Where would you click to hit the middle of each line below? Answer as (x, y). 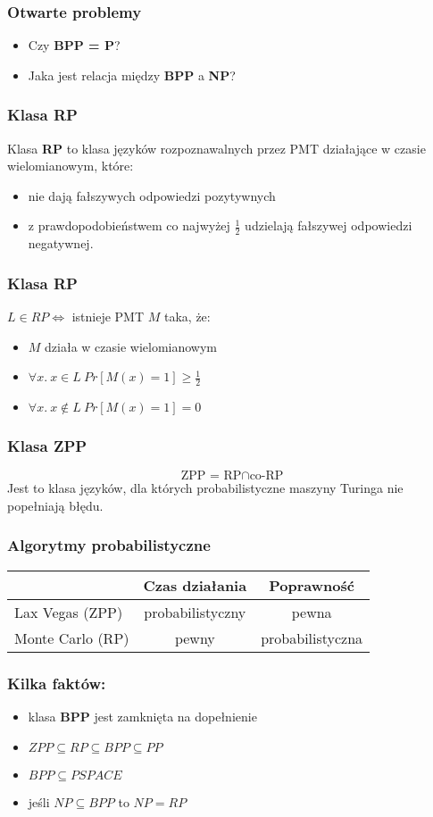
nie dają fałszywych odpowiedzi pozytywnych (152, 195)
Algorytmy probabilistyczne (109, 545)
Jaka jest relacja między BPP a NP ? (132, 75)
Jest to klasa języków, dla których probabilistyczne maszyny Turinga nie (205, 488)
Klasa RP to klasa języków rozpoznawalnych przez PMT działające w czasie (216, 148)
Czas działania (195, 585)
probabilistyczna (312, 638)
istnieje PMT (108, 317)
